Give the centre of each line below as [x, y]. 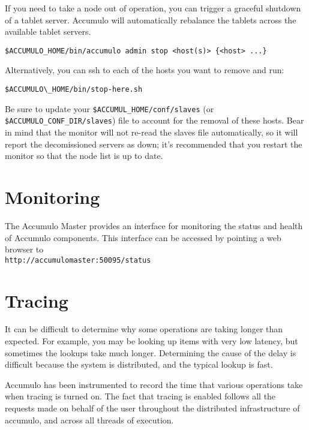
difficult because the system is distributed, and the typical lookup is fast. [139, 364]
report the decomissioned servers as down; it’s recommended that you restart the [154, 144]
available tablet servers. [48, 31]
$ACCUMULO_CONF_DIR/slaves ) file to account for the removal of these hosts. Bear [154, 120]
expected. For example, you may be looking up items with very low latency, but [151, 341]
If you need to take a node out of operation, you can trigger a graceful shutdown [153, 8]
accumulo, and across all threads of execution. [89, 420]
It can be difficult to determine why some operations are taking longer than [144, 329]
